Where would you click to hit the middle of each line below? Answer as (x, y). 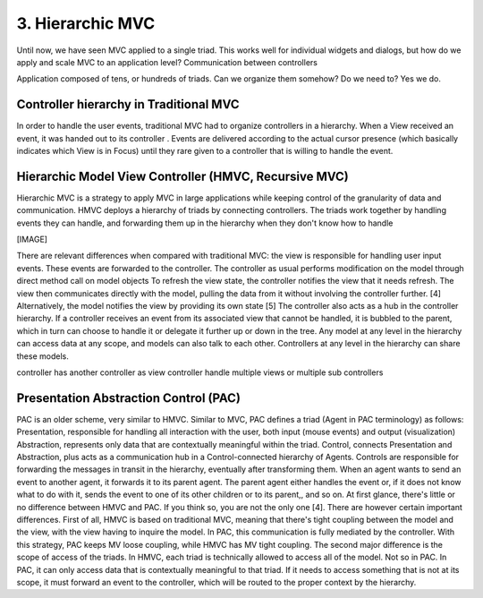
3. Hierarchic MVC (86, 23)
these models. (42, 356)
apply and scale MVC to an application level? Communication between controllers (167, 62)
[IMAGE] (32, 239)
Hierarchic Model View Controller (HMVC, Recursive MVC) (182, 176)
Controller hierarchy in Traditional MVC (128, 104)
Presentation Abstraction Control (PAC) (129, 398)
